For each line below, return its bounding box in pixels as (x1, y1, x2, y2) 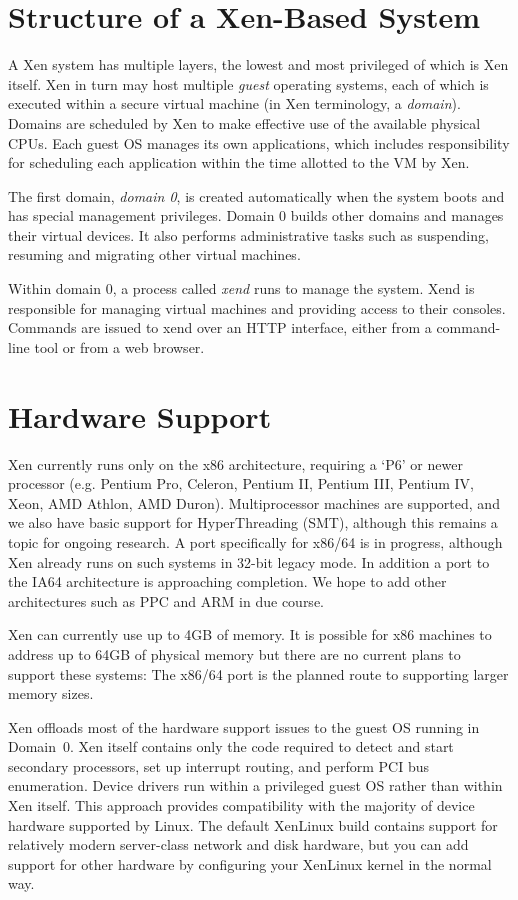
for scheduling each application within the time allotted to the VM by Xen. (8, 152, 470, 173)
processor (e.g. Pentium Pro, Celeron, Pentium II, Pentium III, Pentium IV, (8, 473, 475, 494)
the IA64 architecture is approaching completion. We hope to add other (8, 571, 447, 592)
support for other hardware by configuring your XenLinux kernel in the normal (8, 853, 492, 874)
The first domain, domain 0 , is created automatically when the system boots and (8, 185, 505, 206)
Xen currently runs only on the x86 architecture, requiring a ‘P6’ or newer (8, 453, 463, 474)
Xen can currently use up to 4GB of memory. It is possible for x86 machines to (8, 624, 492, 645)
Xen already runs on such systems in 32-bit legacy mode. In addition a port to (8, 551, 490, 572)
